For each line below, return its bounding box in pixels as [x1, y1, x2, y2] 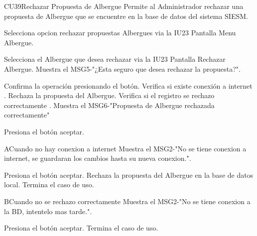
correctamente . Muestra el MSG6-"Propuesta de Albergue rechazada [4, 100, 215, 110]
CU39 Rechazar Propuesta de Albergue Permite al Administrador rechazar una [4, 1, 244, 11]
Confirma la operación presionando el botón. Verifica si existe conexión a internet [4, 80, 253, 91]
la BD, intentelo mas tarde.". [4, 206, 92, 216]
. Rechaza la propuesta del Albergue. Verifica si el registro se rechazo [4, 90, 215, 101]
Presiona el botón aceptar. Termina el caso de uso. [4, 223, 158, 233]
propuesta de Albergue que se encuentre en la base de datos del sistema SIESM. [4, 10, 248, 21]
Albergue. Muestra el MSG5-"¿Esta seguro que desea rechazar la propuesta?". [4, 63, 241, 74]
